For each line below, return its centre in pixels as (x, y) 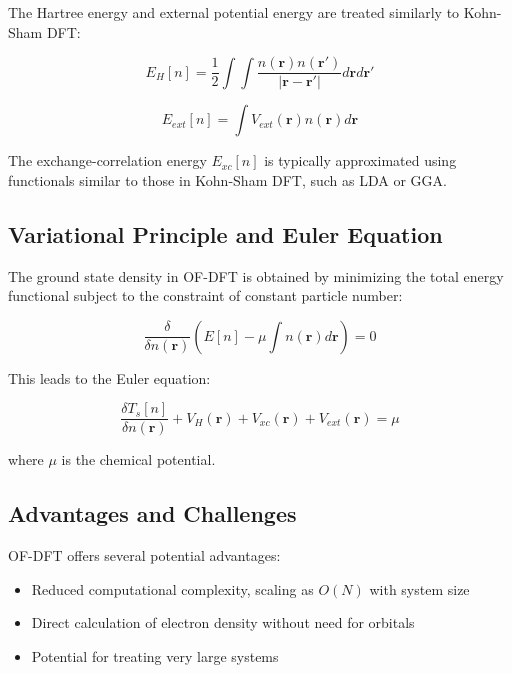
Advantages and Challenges (152, 513)
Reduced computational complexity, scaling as (172, 588)
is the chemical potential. (138, 459)
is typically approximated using (360, 160)
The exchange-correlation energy (107, 160)
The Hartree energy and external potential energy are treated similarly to (234, 12)
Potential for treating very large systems (155, 656)
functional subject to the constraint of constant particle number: (205, 295)
